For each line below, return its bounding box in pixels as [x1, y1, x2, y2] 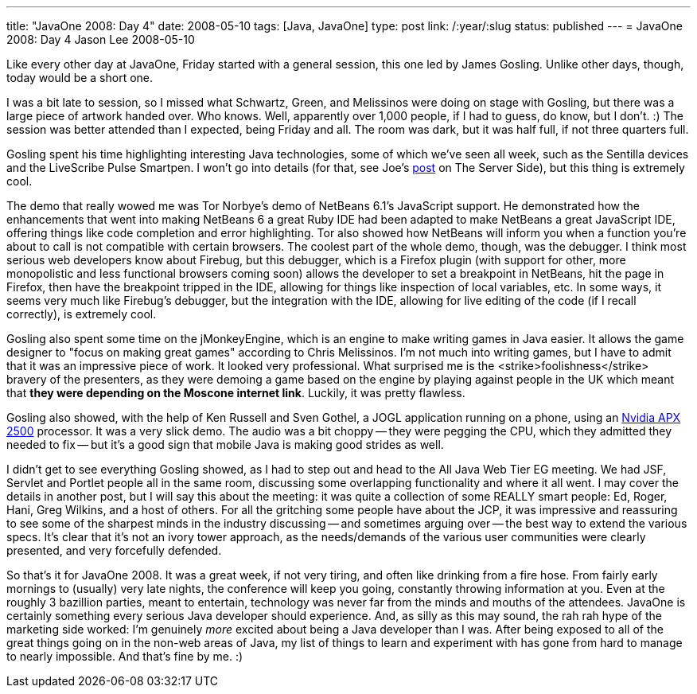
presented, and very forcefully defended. [6, 544, 222, 557]
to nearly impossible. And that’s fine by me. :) [6, 649, 243, 663]
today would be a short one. [6, 71, 154, 84]
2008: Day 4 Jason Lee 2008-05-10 [6, 33, 195, 46]
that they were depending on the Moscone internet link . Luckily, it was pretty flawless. [6, 386, 465, 400]
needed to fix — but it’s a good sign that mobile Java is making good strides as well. [6, 438, 444, 451]
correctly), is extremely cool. [6, 307, 157, 321]
